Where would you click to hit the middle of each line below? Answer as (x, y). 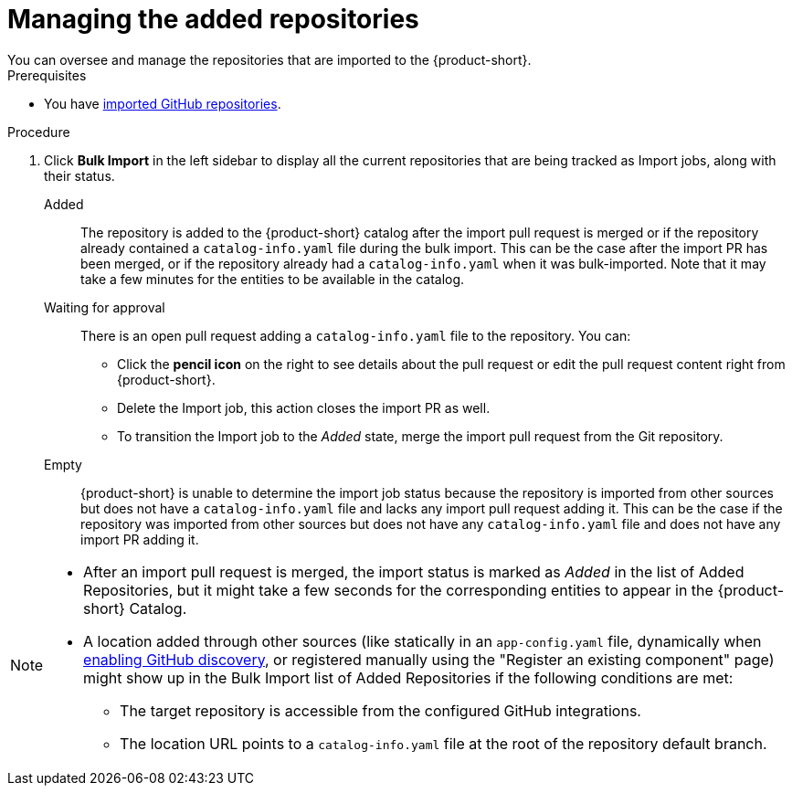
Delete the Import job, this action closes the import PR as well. (304, 407)
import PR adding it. (140, 539)
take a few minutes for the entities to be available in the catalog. (273, 279)
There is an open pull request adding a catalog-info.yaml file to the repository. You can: (356, 335)
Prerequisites (47, 75)
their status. (79, 175)
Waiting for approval (105, 307)
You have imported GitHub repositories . (163, 103)
